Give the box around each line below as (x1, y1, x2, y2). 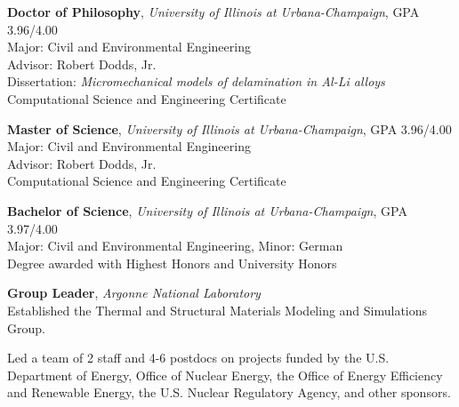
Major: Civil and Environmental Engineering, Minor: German (7, 236, 343, 255)
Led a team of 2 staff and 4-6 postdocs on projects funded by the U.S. (7, 348, 390, 367)
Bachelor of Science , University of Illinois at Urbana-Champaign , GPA (7, 201, 407, 219)
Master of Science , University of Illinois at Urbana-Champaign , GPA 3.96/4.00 (7, 119, 452, 138)
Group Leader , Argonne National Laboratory (7, 283, 261, 302)
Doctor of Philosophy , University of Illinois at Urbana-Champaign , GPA (7, 3, 420, 20)
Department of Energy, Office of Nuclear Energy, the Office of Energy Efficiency (7, 365, 443, 384)
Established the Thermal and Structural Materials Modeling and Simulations (7, 300, 428, 319)
